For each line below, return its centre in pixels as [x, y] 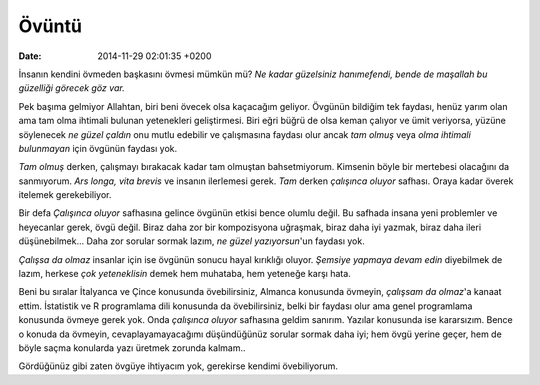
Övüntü [50, 26]
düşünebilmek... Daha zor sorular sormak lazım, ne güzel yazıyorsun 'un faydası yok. [191, 241]
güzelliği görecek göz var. [71, 88]
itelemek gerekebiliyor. [65, 195]
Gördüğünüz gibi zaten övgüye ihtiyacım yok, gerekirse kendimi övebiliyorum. [178, 366]
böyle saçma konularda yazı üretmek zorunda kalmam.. [132, 347]
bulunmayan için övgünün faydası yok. [98, 148]
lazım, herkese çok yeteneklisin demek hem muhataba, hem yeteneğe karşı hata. [185, 274]
